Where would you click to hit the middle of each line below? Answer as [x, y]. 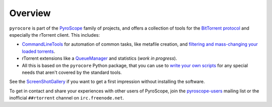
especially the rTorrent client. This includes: [55, 35]
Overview [30, 13]
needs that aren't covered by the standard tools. [72, 72]
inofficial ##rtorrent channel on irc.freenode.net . [67, 98]
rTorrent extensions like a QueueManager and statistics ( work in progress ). [99, 58]
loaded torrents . [39, 51]
